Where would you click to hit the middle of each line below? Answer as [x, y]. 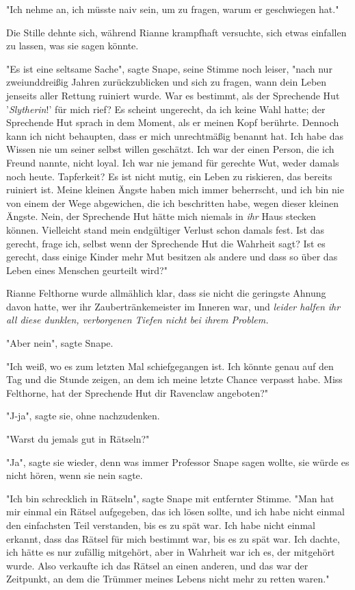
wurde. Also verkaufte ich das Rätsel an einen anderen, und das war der [157, 565]
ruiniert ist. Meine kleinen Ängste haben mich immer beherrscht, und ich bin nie [175, 189]
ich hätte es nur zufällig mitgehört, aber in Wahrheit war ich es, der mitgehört [171, 552]
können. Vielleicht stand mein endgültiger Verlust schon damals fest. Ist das [165, 229]
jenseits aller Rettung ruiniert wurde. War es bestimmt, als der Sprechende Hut [173, 95]
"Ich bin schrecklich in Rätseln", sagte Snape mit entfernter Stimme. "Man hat [170, 498]
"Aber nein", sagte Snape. [60, 343]
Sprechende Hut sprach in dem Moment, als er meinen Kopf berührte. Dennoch [173, 122]
